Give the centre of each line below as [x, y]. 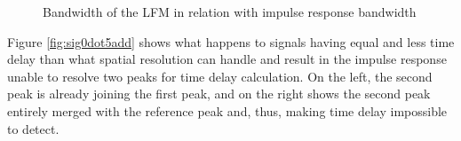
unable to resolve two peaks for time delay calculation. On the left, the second [220, 76]
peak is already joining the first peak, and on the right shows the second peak [219, 94]
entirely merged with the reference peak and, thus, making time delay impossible [227, 110]
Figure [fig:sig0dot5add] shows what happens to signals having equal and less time [231, 41]
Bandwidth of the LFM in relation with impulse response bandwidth [230, 12]
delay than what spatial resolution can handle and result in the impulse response [227, 59]
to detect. [33, 128]
